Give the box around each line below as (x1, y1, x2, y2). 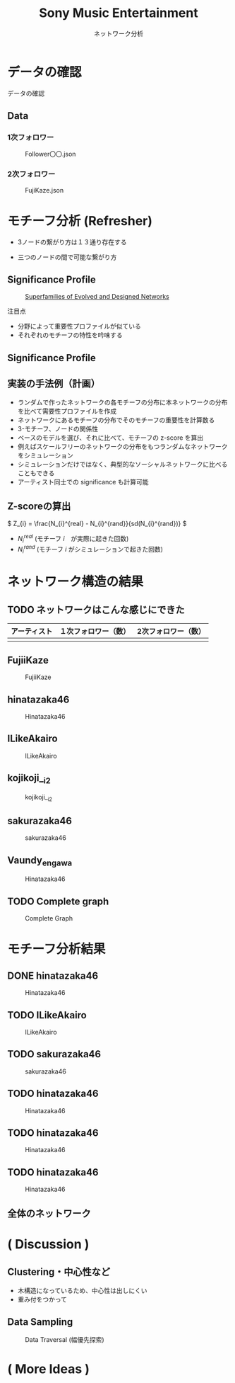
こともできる (17, 469, 55, 477)
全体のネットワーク (7, 1207, 91, 1219)
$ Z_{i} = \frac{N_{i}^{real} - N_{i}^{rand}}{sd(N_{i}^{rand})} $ (7, 519, 187, 528)
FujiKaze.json (25, 186, 64, 194)
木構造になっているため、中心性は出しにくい (17, 1286, 147, 1294)
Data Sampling (7, 1316, 73, 1328)
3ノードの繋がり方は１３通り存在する (17, 237, 127, 246)
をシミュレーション (17, 451, 74, 460)
